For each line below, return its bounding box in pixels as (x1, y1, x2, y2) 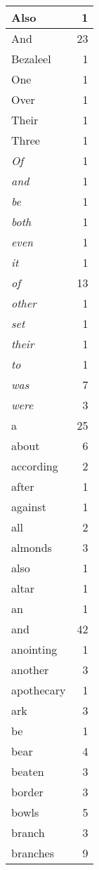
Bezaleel (11, 51, 51, 67)
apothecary (11, 682, 66, 698)
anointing (11, 641, 58, 657)
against (11, 499, 46, 515)
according (11, 458, 58, 474)
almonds (11, 539, 52, 555)
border (11, 784, 44, 800)
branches (11, 845, 55, 861)
